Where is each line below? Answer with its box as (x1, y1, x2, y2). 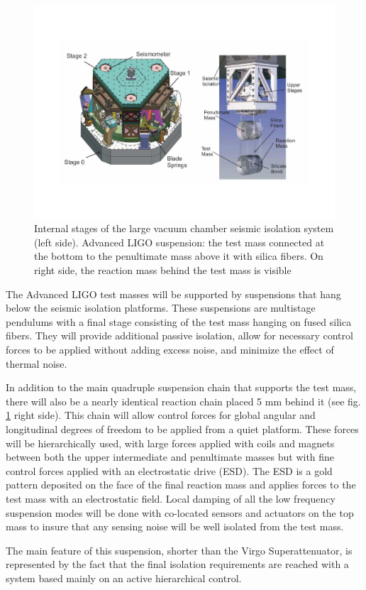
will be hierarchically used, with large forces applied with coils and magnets (6, 435, 335, 450)
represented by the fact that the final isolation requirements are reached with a (6, 557, 349, 572)
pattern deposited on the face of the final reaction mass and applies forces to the (6, 477, 356, 492)
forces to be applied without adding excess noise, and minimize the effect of (6, 342, 334, 356)
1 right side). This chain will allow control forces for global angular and (6, 408, 316, 422)
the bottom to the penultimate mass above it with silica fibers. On (34, 248, 323, 263)
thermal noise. (6, 356, 67, 371)
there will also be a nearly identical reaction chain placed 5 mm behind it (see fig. (6, 393, 361, 408)
